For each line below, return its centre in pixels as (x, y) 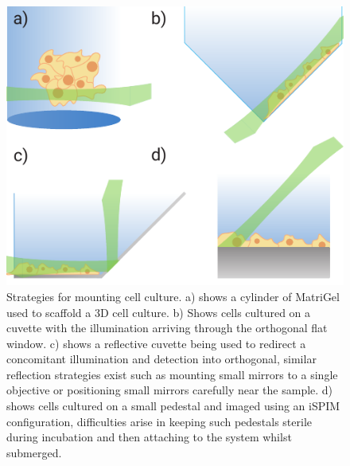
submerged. (34, 452)
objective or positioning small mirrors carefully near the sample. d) (170, 390)
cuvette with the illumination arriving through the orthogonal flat (167, 328)
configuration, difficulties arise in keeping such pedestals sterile (159, 421)
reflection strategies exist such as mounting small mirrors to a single (172, 374)
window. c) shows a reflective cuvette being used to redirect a (156, 343)
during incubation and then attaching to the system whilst (149, 437)
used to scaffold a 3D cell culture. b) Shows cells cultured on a (159, 312)
